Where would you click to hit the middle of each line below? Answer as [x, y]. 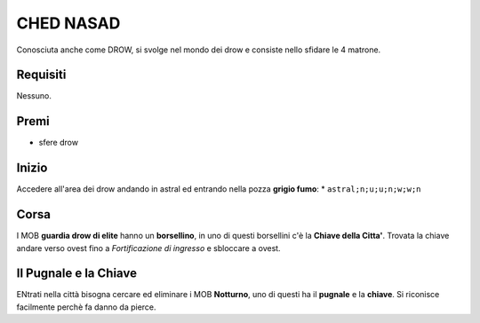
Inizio [32, 168]
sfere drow [59, 143]
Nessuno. [34, 96]
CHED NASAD [68, 23]
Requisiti [41, 75]
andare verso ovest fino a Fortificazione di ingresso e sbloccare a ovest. [148, 248]
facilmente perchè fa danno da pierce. [86, 307]
